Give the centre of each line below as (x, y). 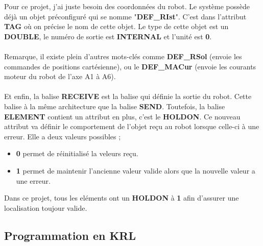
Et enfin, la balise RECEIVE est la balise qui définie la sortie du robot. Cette (128, 96)
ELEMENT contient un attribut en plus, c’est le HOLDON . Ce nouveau (122, 116)
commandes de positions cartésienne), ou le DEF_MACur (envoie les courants (130, 66)
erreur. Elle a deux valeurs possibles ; (63, 136)
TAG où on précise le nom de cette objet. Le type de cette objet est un (116, 26)
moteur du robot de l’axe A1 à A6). (60, 76)
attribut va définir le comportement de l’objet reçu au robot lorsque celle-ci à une (132, 126)
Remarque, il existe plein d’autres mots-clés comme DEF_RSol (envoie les (123, 56)
